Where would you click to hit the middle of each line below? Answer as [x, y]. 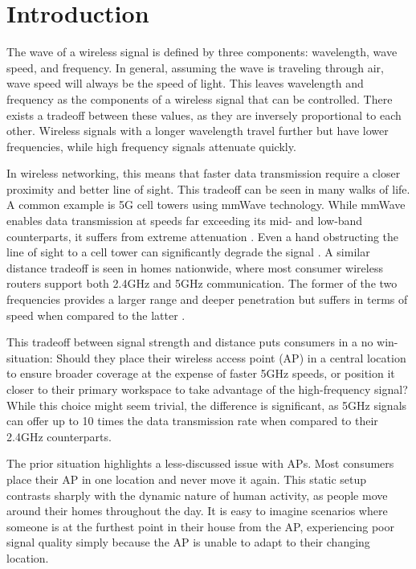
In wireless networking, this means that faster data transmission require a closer [204, 173]
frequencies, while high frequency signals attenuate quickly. [151, 146]
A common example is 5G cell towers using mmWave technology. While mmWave [206, 205]
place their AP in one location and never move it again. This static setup [187, 479]
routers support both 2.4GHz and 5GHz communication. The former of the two [202, 283]
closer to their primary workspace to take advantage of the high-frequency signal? [207, 389]
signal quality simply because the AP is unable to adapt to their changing [188, 542]
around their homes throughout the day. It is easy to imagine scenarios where [197, 511]
